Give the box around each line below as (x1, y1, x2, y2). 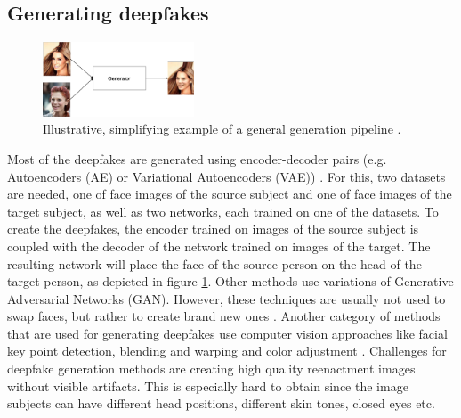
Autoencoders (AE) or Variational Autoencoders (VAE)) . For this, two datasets (7, 167, 446, 185)
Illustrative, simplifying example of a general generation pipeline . (43, 119, 401, 138)
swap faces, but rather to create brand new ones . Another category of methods (7, 307, 441, 325)
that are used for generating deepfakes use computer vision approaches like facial (7, 324, 448, 342)
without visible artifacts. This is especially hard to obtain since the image (7, 376, 408, 395)
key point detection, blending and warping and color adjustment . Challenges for (7, 341, 447, 360)
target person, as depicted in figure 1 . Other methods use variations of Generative (7, 272, 454, 291)
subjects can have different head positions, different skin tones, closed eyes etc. (7, 394, 435, 413)
